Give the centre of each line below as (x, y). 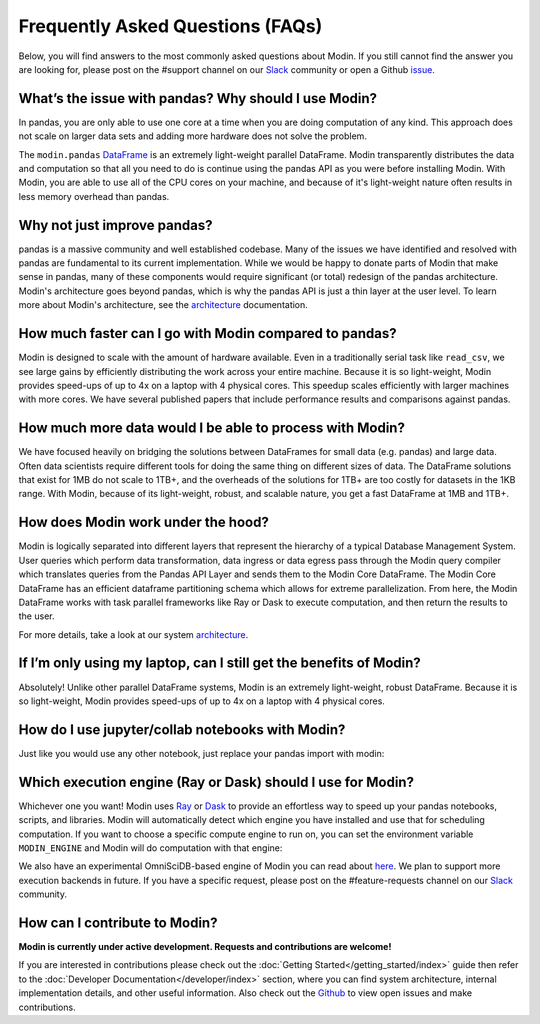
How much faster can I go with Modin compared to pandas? (207, 333)
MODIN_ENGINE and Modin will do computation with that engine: (150, 847)
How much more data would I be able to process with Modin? (211, 428)
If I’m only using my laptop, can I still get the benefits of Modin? (220, 663)
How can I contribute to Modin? (118, 922)
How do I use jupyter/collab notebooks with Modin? (182, 729)
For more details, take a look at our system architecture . (133, 634)
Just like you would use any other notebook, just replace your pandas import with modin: (201, 753)
